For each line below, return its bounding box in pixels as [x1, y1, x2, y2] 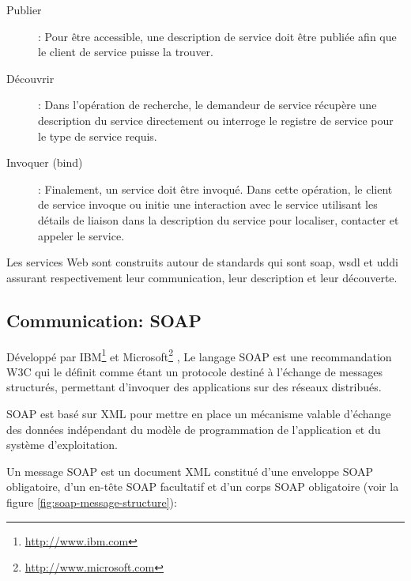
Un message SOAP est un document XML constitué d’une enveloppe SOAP [6, 462, 374, 479]
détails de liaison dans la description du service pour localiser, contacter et [38, 211, 399, 228]
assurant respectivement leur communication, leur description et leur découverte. [6, 269, 398, 285]
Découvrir [6, 70, 55, 86]
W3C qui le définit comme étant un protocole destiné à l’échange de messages [6, 363, 383, 379]
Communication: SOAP [6, 307, 202, 332]
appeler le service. [38, 227, 125, 243]
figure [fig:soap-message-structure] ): [6, 493, 177, 510]
